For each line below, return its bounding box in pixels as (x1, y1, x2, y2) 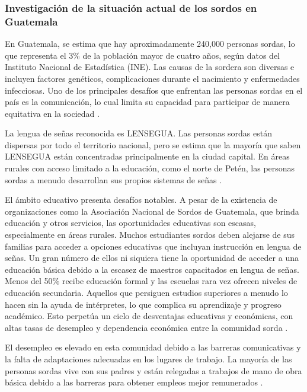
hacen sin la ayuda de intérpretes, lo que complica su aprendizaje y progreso (5, 298, 282, 310)
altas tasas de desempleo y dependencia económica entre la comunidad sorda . (5, 321, 288, 333)
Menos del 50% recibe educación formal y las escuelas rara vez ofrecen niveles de (5, 275, 298, 287)
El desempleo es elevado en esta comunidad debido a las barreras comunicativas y (5, 341, 301, 353)
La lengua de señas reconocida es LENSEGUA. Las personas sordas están (5, 127, 273, 139)
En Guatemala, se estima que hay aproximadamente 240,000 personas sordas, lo (5, 37, 295, 50)
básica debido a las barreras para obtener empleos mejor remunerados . (5, 376, 263, 388)
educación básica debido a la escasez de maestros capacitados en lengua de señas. (5, 263, 299, 275)
